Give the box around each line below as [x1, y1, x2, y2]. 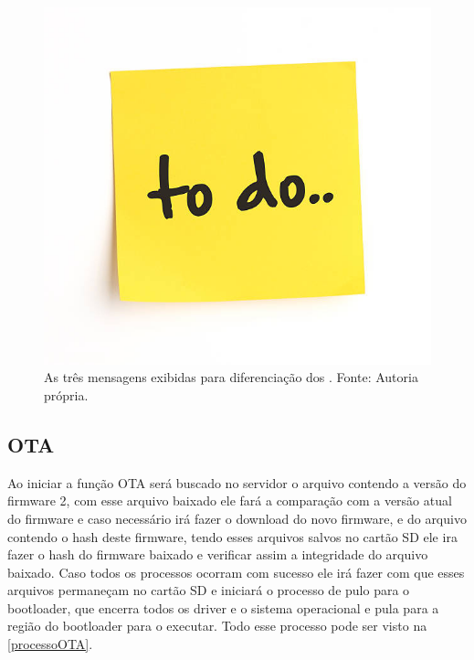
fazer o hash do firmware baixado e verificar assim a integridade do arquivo [7, 545, 428, 564]
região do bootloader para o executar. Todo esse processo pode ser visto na [7, 616, 427, 635]
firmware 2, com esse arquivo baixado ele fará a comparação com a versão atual [7, 491, 452, 510]
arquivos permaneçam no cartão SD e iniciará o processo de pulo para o [7, 580, 410, 600]
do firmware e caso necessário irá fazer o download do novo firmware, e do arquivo [7, 508, 467, 527]
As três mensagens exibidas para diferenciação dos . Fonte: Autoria [44, 367, 418, 387]
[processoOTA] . [7, 634, 93, 654]
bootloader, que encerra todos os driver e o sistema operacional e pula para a [7, 598, 439, 617]
